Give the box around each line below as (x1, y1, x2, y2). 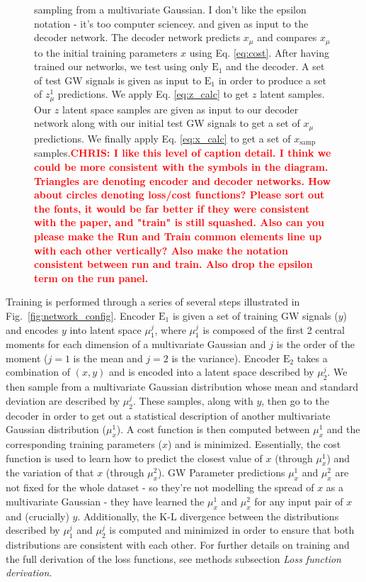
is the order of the (276, 337, 355, 352)
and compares (257, 30, 317, 45)
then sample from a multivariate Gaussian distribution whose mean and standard (6, 379, 359, 394)
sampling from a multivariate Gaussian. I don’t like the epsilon (34, 2, 307, 16)
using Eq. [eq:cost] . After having (189, 45, 329, 60)
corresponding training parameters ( (6, 437, 162, 452)
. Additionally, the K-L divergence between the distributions (77, 508, 339, 523)
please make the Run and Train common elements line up (34, 228, 322, 243)
